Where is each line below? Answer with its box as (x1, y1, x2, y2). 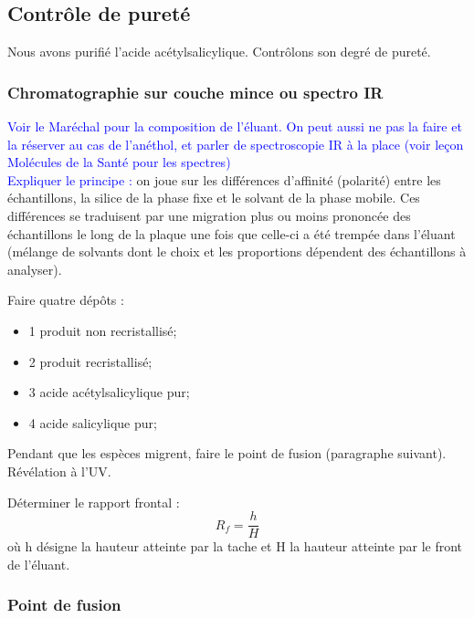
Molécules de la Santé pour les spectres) (7, 152, 231, 172)
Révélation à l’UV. (7, 461, 111, 480)
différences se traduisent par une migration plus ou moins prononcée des (7, 205, 411, 225)
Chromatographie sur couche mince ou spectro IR (7, 80, 384, 103)
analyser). (7, 259, 62, 278)
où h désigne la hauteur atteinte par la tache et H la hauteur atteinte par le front (7, 537, 463, 556)
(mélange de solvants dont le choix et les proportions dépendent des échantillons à (7, 242, 467, 261)
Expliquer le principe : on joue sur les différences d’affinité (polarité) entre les (7, 170, 441, 189)
